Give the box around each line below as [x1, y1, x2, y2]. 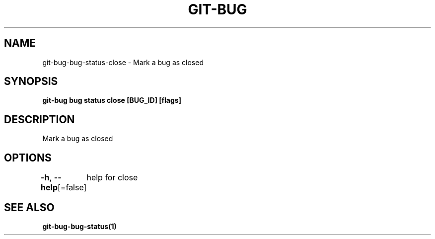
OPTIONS [4, 151, 52, 164]
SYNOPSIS [4, 75, 58, 88]
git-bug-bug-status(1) [42, 222, 117, 231]
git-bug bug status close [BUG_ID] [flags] [42, 96, 181, 105]
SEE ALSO [4, 201, 55, 214]
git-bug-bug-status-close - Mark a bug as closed [42, 58, 204, 67]
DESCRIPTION [4, 113, 75, 126]
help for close [86, 172, 138, 183]
